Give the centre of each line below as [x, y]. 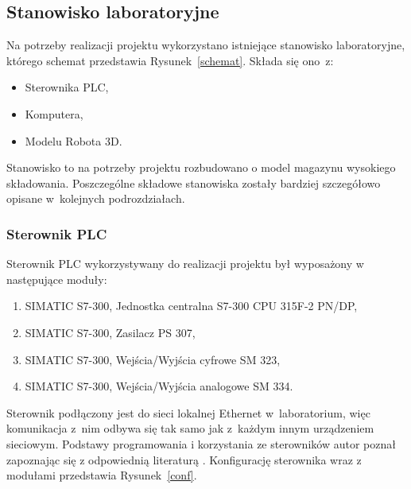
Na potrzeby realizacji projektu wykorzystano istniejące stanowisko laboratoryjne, [206, 45]
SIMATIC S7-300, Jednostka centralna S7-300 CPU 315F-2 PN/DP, [191, 306]
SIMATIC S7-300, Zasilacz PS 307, [110, 332]
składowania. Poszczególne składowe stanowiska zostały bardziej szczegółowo [194, 182]
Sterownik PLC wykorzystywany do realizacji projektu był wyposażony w [185, 264]
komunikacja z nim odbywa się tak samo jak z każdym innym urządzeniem [190, 428]
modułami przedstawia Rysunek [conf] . [102, 475]
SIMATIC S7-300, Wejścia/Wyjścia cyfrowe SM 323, [153, 359]
